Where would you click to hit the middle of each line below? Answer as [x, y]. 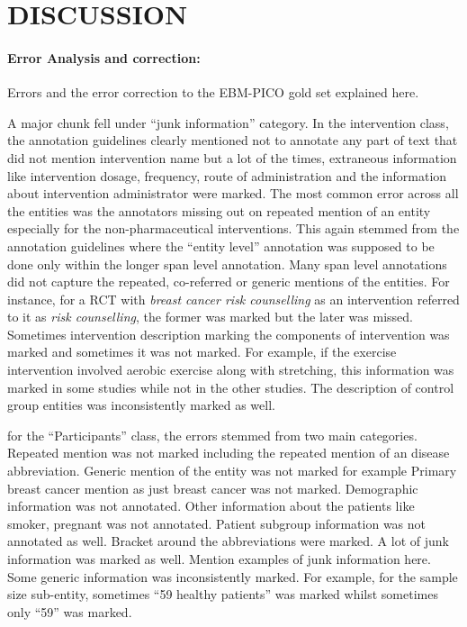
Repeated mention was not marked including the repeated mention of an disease [229, 453]
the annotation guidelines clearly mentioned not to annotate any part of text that [233, 140]
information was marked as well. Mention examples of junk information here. [219, 559]
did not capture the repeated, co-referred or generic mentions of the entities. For [229, 282]
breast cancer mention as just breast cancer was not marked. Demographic [213, 488]
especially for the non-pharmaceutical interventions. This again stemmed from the [233, 228]
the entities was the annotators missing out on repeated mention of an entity [219, 210]
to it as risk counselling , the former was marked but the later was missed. [210, 317]
